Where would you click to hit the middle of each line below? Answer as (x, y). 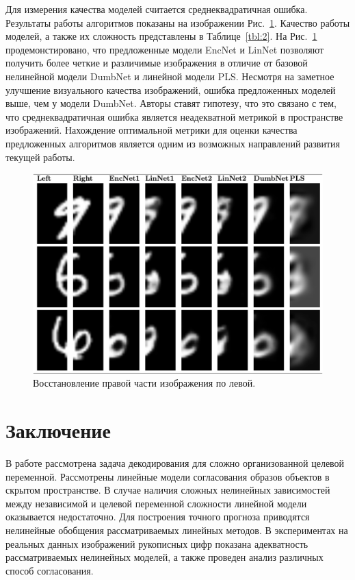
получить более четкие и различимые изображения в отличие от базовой (157, 63)
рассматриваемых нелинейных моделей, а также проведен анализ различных (165, 557)
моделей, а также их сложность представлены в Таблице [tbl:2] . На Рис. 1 (161, 36)
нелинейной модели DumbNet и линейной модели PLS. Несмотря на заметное (170, 76)
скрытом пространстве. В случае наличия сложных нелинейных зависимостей (168, 490)
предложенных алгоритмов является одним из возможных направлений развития (173, 143)
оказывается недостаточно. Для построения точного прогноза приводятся (158, 517)
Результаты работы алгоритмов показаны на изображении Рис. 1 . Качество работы (178, 22)
